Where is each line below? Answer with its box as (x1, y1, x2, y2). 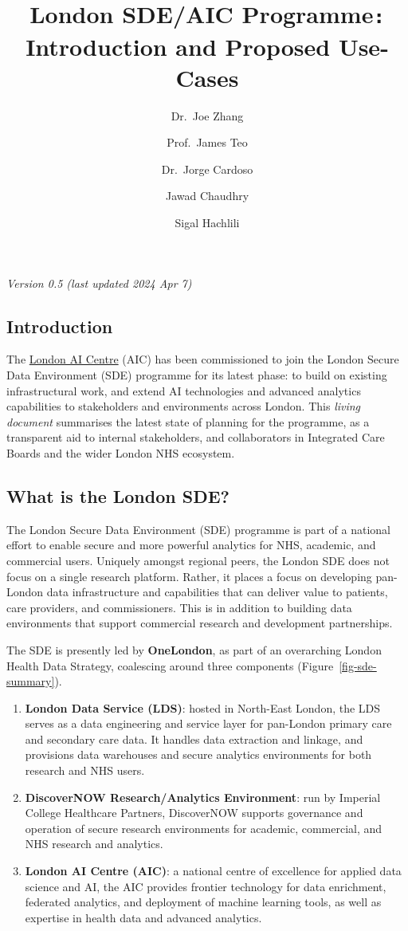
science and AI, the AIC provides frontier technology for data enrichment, (25, 878, 386, 894)
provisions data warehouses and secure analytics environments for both (25, 746, 372, 763)
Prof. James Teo (167, 134, 248, 151)
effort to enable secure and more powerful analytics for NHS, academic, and (6, 536, 376, 553)
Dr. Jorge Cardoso (161, 160, 253, 177)
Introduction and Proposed (25, 29, 331, 62)
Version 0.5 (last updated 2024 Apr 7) (6, 274, 192, 291)
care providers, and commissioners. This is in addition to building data (6, 599, 352, 615)
